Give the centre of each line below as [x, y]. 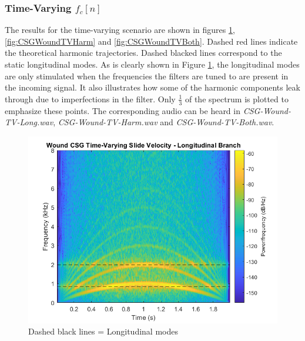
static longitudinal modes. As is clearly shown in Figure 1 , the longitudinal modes [152, 64]
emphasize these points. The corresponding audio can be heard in [123, 110]
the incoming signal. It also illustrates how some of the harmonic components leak [152, 87]
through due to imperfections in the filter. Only [90, 98]
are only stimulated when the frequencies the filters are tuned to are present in [147, 76]
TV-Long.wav [29, 122]
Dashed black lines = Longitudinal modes [103, 331]
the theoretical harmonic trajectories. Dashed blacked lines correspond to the [143, 53]
